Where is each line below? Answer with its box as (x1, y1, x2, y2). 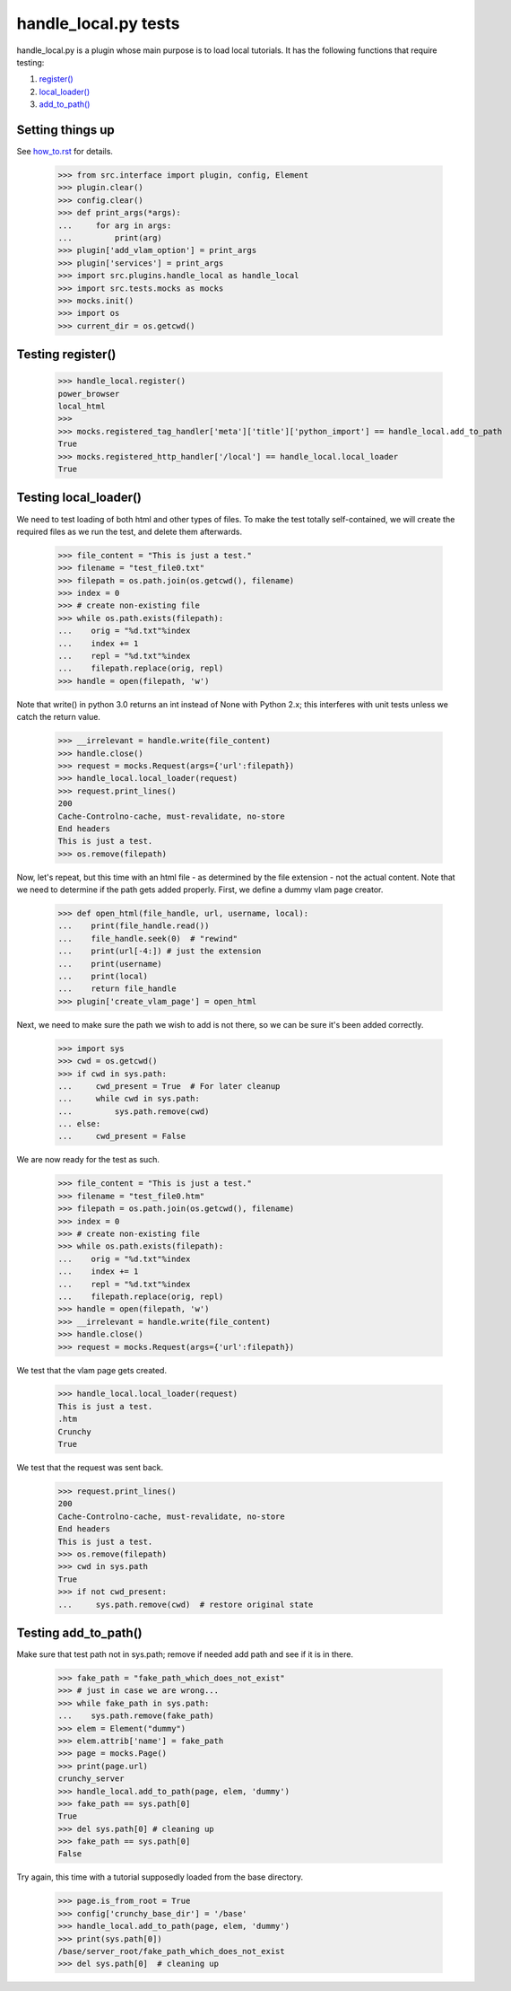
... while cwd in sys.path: (57, 1093, 201, 1104)
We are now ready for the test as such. (16, 1154, 160, 1165)
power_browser (57, 389, 120, 399)
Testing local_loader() (16, 490, 143, 505)
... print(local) (57, 970, 148, 981)
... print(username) (57, 959, 163, 969)
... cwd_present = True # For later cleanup (57, 1081, 281, 1091)
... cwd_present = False (57, 1131, 186, 1142)
